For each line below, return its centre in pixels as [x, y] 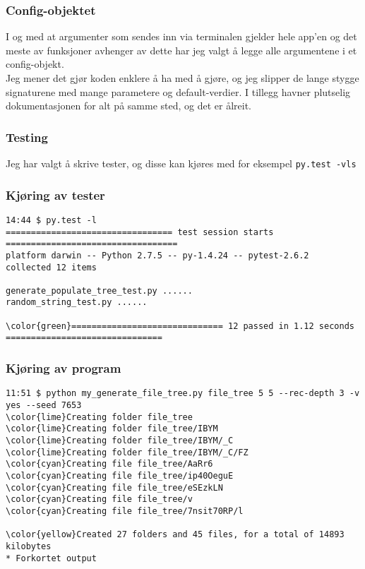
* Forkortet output [51, 558]
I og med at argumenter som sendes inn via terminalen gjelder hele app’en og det [181, 36]
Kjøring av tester [55, 194]
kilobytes [29, 546]
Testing [27, 137]
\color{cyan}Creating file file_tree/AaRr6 [109, 464]
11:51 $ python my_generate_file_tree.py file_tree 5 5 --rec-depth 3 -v [183, 394]
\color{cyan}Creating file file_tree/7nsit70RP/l [125, 511]
